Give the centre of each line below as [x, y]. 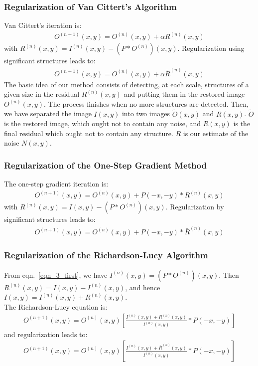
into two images [146, 113]
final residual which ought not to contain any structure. [89, 133]
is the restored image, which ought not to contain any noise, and [103, 123]
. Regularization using [211, 48]
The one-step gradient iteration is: [56, 184]
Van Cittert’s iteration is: [43, 25]
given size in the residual [42, 94]
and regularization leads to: [46, 334]
